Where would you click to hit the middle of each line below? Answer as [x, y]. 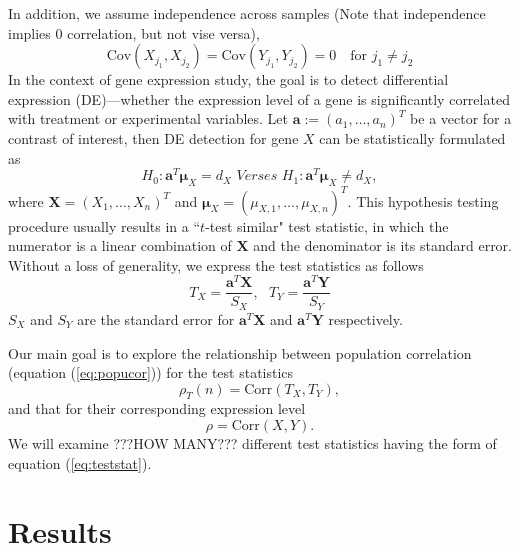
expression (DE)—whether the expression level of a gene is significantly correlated [259, 98]
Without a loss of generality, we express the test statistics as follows [216, 264]
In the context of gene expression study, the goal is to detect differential [228, 79]
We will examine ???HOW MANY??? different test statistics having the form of [252, 443]
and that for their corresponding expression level [157, 408]
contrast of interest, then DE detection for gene [153, 137]
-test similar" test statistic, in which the [327, 225]
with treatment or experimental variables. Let [148, 118]
